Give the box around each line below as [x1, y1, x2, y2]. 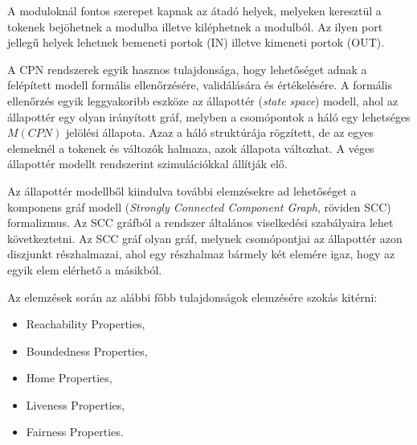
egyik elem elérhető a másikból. [7, 261, 162, 278]
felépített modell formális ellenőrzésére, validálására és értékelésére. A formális [7, 76, 393, 93]
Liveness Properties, [26, 396, 125, 413]
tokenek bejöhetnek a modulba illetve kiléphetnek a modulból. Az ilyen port [7, 18, 383, 35]
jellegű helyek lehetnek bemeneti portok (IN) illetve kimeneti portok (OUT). [7, 34, 385, 51]
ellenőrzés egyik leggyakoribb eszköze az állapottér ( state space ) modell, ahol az [7, 92, 399, 109]
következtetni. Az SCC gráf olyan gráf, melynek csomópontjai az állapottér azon [7, 229, 403, 246]
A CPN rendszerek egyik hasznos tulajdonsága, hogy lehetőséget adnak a [7, 60, 367, 77]
